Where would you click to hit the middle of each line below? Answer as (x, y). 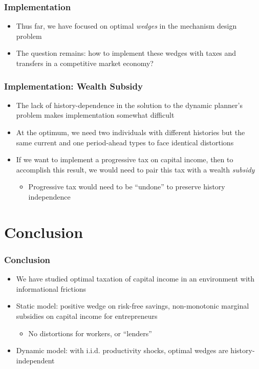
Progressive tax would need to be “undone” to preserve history (127, 187)
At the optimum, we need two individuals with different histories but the (131, 132)
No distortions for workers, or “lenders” (90, 333)
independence (49, 196)
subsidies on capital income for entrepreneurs (87, 316)
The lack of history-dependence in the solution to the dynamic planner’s (129, 105)
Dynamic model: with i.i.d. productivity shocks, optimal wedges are (122, 350)
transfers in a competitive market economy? (85, 63)
